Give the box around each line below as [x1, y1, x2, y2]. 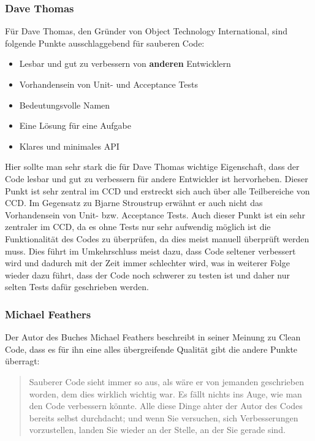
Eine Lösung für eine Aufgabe [19, 119, 131, 132]
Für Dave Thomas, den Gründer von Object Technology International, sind [5, 25, 287, 37]
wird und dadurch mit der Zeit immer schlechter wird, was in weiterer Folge [5, 256, 290, 269]
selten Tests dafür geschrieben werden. [5, 280, 149, 293]
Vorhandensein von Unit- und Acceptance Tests [19, 78, 198, 90]
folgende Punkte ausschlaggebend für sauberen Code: [5, 36, 205, 49]
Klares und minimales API [19, 139, 120, 152]
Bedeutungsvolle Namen [19, 98, 110, 111]
